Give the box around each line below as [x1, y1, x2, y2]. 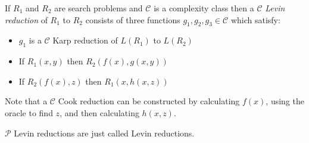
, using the [266, 95, 304, 107]
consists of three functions [85, 13, 180, 26]
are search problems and [54, 2, 143, 14]
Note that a [5, 95, 48, 107]
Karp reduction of [52, 34, 118, 46]
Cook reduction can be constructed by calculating [58, 95, 240, 107]
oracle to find [5, 106, 53, 119]
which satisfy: [230, 13, 280, 26]
